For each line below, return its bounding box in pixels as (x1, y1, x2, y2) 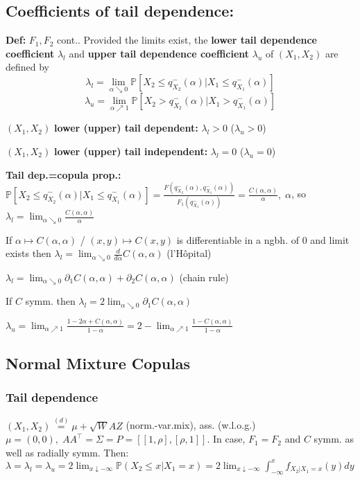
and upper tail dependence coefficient (69, 46, 250, 60)
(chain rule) (179, 269, 229, 284)
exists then (6, 246, 51, 260)
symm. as (314, 432, 354, 446)
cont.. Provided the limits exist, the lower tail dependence (57, 33, 317, 47)
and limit (310, 232, 350, 247)
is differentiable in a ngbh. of (176, 232, 299, 247)
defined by (6, 60, 50, 74)
